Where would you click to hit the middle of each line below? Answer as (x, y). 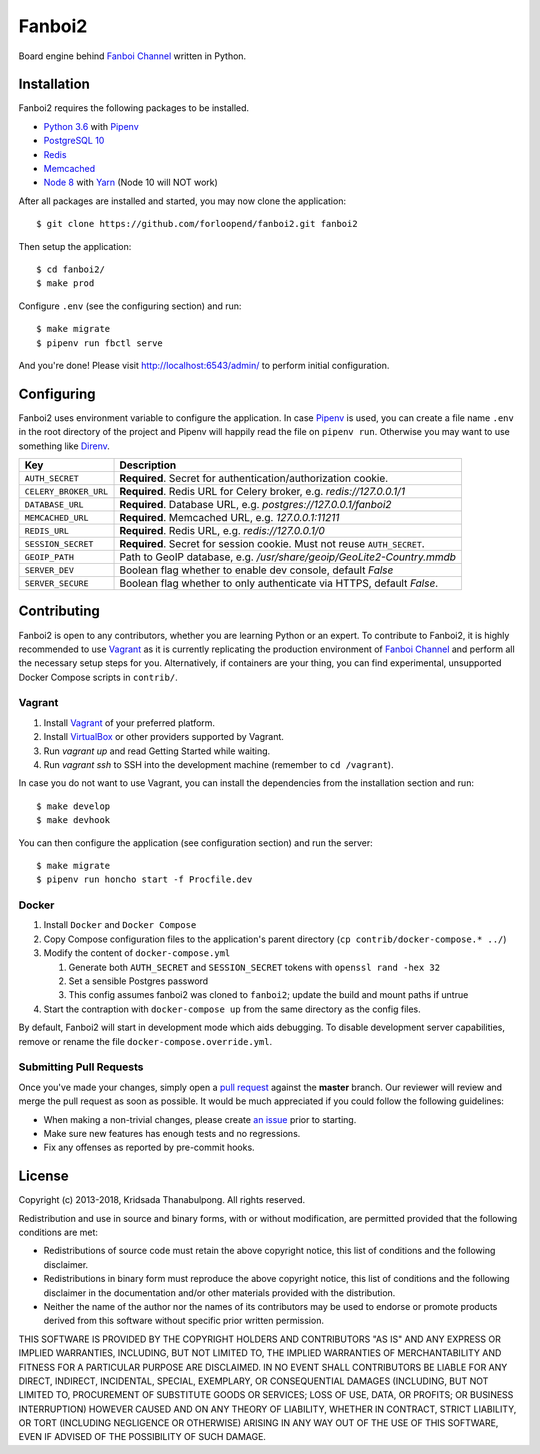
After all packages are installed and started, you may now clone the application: (182, 201)
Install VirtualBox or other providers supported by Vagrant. (164, 737)
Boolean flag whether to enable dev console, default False (256, 570)
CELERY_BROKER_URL (66, 491)
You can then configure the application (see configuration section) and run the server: (196, 842)
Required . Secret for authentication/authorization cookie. (254, 478)
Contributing (59, 611)
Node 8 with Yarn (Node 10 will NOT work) (131, 182)
